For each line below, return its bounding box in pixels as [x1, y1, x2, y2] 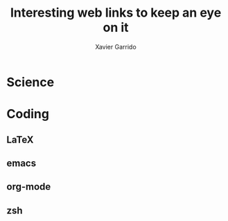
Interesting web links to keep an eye [10, 5, 222, 21]
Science [6, 74, 55, 90]
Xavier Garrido [95, 42, 137, 51]
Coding [6, 106, 50, 122]
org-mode [6, 181, 51, 193]
